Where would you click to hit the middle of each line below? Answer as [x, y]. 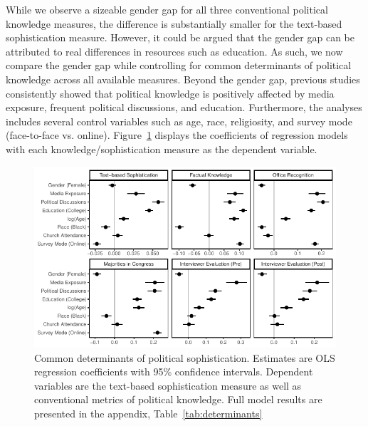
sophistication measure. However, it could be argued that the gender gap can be [180, 37]
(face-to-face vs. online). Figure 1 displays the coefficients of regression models [177, 135]
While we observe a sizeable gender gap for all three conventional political [167, 9]
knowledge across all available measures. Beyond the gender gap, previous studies [183, 79]
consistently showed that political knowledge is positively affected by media [170, 93]
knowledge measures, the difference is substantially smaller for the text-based [174, 23]
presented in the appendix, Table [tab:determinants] [148, 413]
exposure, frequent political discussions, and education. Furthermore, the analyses [184, 107]
